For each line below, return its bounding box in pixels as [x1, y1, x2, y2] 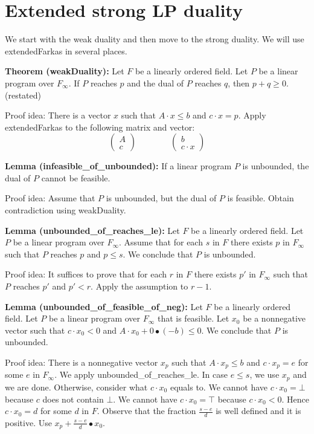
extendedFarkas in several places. [5, 44, 127, 57]
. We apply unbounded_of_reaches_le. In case [54, 368, 228, 381]
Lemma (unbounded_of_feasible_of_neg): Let [5, 300, 203, 313]
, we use [249, 368, 280, 381]
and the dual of [127, 76, 184, 89]
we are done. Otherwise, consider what [5, 380, 148, 393]
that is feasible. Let [157, 312, 229, 325]
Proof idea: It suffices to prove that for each [5, 268, 167, 280]
